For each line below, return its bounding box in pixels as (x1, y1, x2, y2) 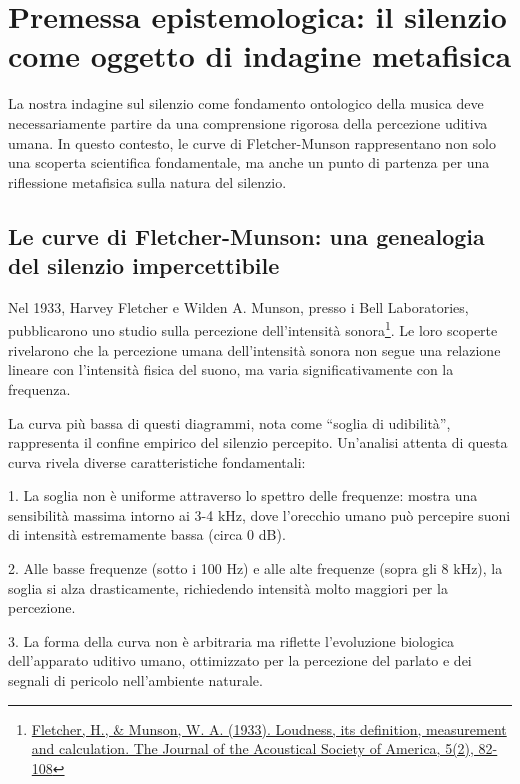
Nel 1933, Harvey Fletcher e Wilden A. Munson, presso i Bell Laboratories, (8, 296, 469, 317)
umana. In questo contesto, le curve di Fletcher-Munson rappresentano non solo (8, 132, 497, 153)
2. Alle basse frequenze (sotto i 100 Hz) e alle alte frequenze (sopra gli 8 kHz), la (8, 558, 503, 579)
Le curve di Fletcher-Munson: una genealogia (8, 220, 485, 251)
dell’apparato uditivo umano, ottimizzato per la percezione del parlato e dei (8, 650, 472, 671)
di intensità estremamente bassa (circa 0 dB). (8, 524, 286, 545)
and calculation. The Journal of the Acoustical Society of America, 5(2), (31, 738, 474, 759)
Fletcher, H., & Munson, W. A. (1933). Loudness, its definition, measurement (31, 718, 507, 739)
